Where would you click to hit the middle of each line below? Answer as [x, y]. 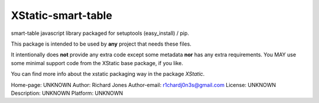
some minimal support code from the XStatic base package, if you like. [97, 63]
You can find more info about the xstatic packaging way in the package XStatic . [108, 74]
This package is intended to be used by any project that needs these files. [101, 44]
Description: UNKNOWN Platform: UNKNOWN [67, 93]
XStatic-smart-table [61, 15]
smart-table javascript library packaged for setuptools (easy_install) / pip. [100, 33]
